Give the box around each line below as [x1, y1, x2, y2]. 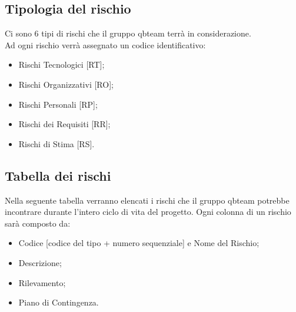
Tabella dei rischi [5, 166, 111, 184]
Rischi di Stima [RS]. [18, 137, 95, 150]
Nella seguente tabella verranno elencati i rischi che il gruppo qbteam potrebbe [5, 194, 290, 206]
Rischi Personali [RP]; [18, 98, 98, 110]
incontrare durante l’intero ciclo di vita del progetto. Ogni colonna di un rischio [5, 205, 291, 218]
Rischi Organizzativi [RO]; [18, 78, 114, 90]
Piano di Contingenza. [18, 296, 99, 308]
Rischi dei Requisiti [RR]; [18, 118, 111, 130]
